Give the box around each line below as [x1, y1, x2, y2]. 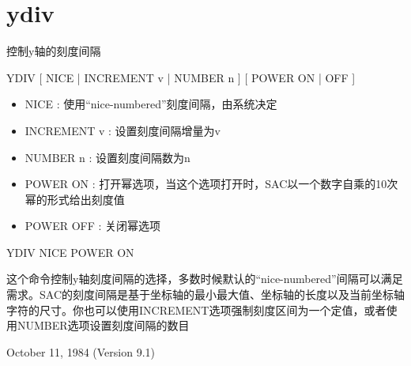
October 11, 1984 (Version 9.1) [6, 343, 155, 360]
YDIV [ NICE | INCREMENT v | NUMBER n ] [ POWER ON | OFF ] [6, 69, 356, 85]
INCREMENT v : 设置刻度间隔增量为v [25, 122, 221, 138]
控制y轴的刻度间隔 [6, 43, 101, 59]
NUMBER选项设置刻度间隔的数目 [17, 317, 190, 334]
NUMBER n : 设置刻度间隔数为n [25, 149, 190, 165]
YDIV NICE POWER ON [6, 243, 134, 260]
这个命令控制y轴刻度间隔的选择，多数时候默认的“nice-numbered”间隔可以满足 [6, 270, 403, 287]
